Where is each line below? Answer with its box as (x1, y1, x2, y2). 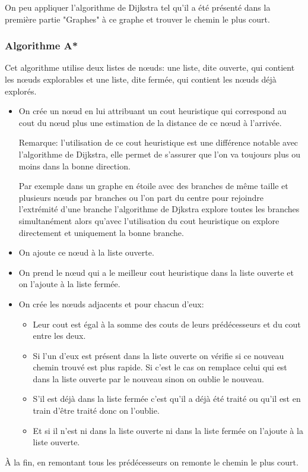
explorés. (5, 84, 37, 97)
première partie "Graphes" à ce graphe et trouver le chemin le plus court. (5, 12, 270, 25)
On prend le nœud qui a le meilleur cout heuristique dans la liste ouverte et (18, 266, 294, 278)
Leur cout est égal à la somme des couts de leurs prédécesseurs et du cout (33, 317, 301, 330)
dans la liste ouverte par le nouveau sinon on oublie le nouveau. (33, 372, 264, 385)
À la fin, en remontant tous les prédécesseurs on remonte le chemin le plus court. (5, 455, 299, 468)
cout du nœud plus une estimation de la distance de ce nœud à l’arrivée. (18, 116, 282, 128)
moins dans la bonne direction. (18, 159, 131, 172)
